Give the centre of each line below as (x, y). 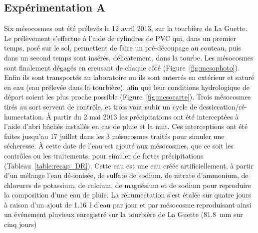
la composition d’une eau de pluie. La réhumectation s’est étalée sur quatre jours (128, 195)
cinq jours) (20, 224)
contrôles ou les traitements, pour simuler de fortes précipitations (104, 155)
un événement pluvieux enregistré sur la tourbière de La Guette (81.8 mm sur (124, 214)
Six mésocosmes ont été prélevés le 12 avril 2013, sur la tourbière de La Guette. (126, 28)
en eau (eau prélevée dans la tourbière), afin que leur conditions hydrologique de (127, 87)
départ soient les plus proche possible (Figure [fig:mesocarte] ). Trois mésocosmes (128, 97)
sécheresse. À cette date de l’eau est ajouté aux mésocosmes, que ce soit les (119, 146)
